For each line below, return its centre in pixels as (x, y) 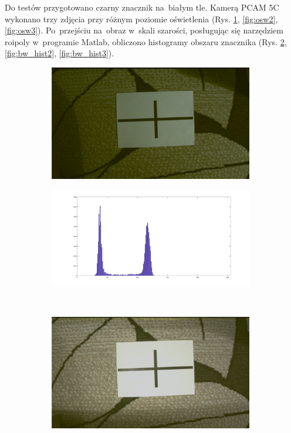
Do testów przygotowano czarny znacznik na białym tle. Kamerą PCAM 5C (142, 7)
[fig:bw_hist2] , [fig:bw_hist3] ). (60, 53)
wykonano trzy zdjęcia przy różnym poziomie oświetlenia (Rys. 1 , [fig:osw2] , (141, 18)
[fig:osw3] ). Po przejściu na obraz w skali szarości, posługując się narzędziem (144, 30)
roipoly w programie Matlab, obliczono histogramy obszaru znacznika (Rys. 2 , (146, 41)
